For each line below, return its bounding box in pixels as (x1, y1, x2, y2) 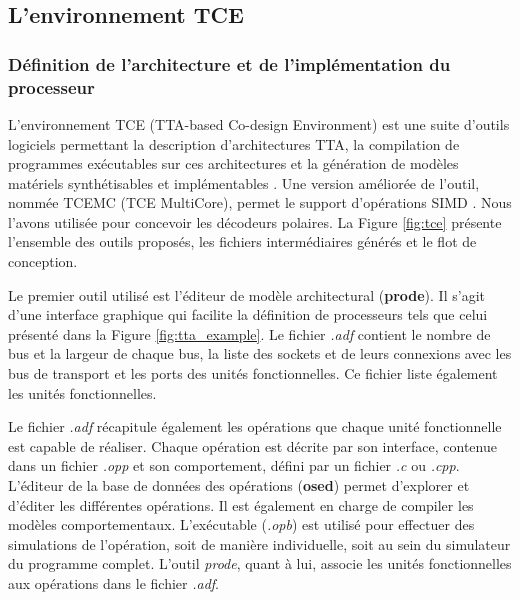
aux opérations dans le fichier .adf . (8, 572, 219, 593)
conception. (8, 251, 78, 272)
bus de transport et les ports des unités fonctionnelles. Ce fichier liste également (8, 363, 498, 384)
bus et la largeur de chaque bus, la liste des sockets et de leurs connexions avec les (8, 343, 512, 364)
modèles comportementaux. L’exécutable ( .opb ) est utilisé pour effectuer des (8, 514, 475, 535)
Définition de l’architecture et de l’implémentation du (8, 51, 451, 76)
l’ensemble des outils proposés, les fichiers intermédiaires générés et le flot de (8, 231, 477, 252)
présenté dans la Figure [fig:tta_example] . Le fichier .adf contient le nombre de (8, 323, 491, 344)
